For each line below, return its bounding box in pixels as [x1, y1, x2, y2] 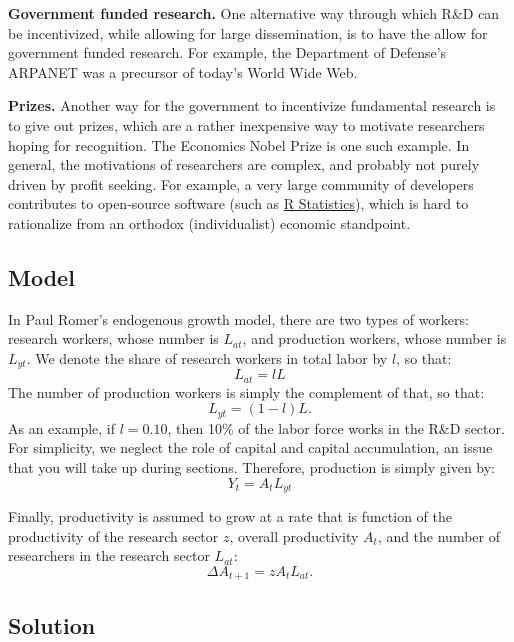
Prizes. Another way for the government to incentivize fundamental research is [8, 95, 496, 116]
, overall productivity [229, 525, 359, 546]
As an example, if [8, 417, 116, 438]
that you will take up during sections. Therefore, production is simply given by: [8, 457, 496, 478]
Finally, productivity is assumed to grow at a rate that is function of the [8, 506, 452, 527]
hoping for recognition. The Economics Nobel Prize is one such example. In [8, 134, 470, 155]
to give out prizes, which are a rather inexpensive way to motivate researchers [8, 114, 485, 135]
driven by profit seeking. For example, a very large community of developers [8, 173, 474, 194]
